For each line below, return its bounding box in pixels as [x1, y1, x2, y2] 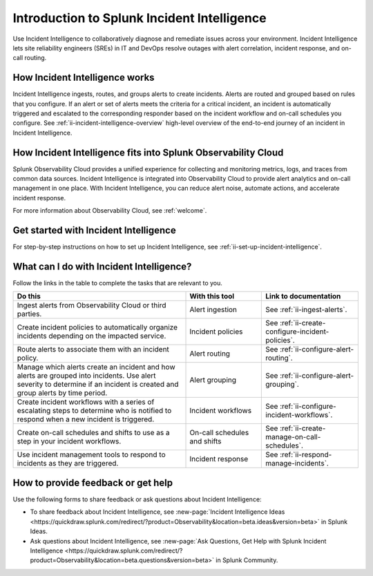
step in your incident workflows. [17, 436, 122, 446]
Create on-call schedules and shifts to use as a [17, 428, 171, 438]
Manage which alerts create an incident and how [17, 363, 175, 372]
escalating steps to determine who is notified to [17, 406, 172, 416]
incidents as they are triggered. [17, 459, 119, 468]
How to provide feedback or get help [12, 477, 173, 488]
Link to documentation [265, 291, 341, 301]
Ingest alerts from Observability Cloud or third [17, 300, 166, 310]
